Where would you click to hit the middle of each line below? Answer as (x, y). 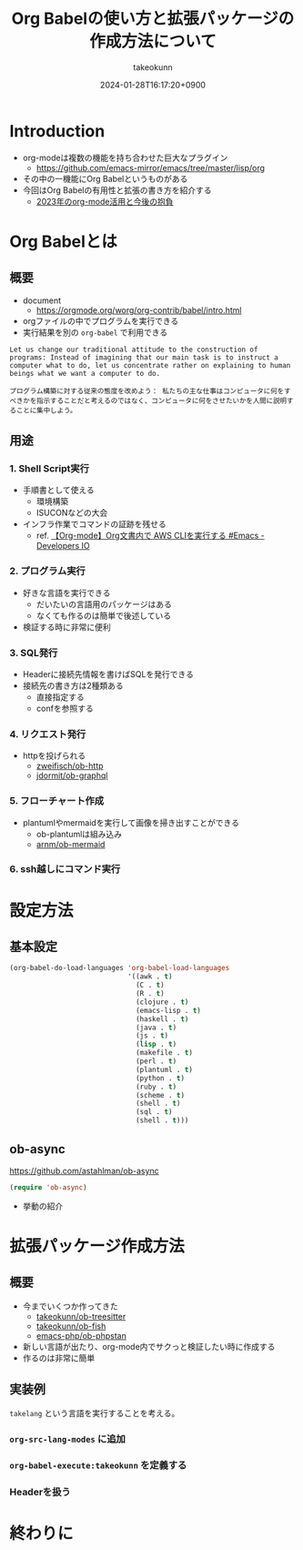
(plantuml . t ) (164, 1069)
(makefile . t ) (164, 1053)
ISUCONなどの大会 (72, 513)
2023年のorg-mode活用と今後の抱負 (105, 201)
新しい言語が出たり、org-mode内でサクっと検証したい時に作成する (149, 1346)
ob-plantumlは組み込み (79, 834)
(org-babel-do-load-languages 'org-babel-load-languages (120, 968)
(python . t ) (160, 1078)
